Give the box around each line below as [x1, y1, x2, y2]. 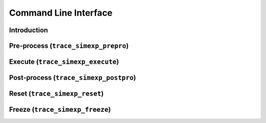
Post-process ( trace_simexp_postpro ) [9, 74, 136, 82]
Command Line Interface [9, 7, 113, 18]
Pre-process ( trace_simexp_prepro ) [9, 42, 129, 50]
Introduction [9, 26, 48, 34]
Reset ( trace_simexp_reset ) [9, 90, 104, 98]
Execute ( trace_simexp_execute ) [9, 58, 119, 66]
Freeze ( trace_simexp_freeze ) [9, 105, 111, 114]
